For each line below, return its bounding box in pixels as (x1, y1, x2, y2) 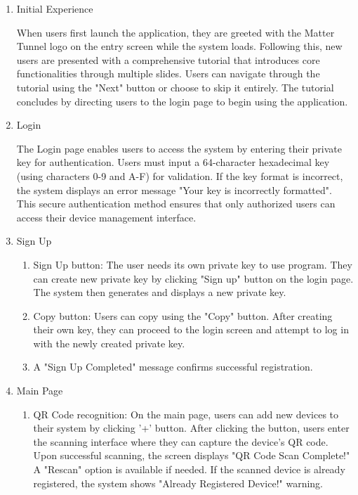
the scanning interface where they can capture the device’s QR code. (33, 434, 329, 449)
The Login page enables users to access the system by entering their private (16, 141, 342, 155)
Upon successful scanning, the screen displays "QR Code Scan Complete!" (33, 448, 350, 463)
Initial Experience (16, 1, 93, 15)
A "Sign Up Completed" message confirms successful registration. (33, 359, 313, 374)
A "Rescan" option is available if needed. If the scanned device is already (33, 462, 345, 477)
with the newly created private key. (33, 335, 185, 350)
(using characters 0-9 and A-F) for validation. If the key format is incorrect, (16, 168, 343, 183)
